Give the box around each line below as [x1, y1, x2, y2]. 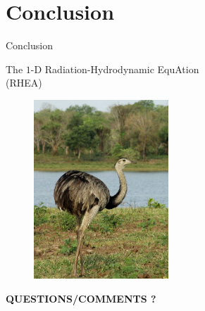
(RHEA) [6, 75, 42, 90]
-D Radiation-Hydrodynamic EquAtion [30, 61, 199, 76]
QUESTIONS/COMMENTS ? [6, 291, 156, 305]
